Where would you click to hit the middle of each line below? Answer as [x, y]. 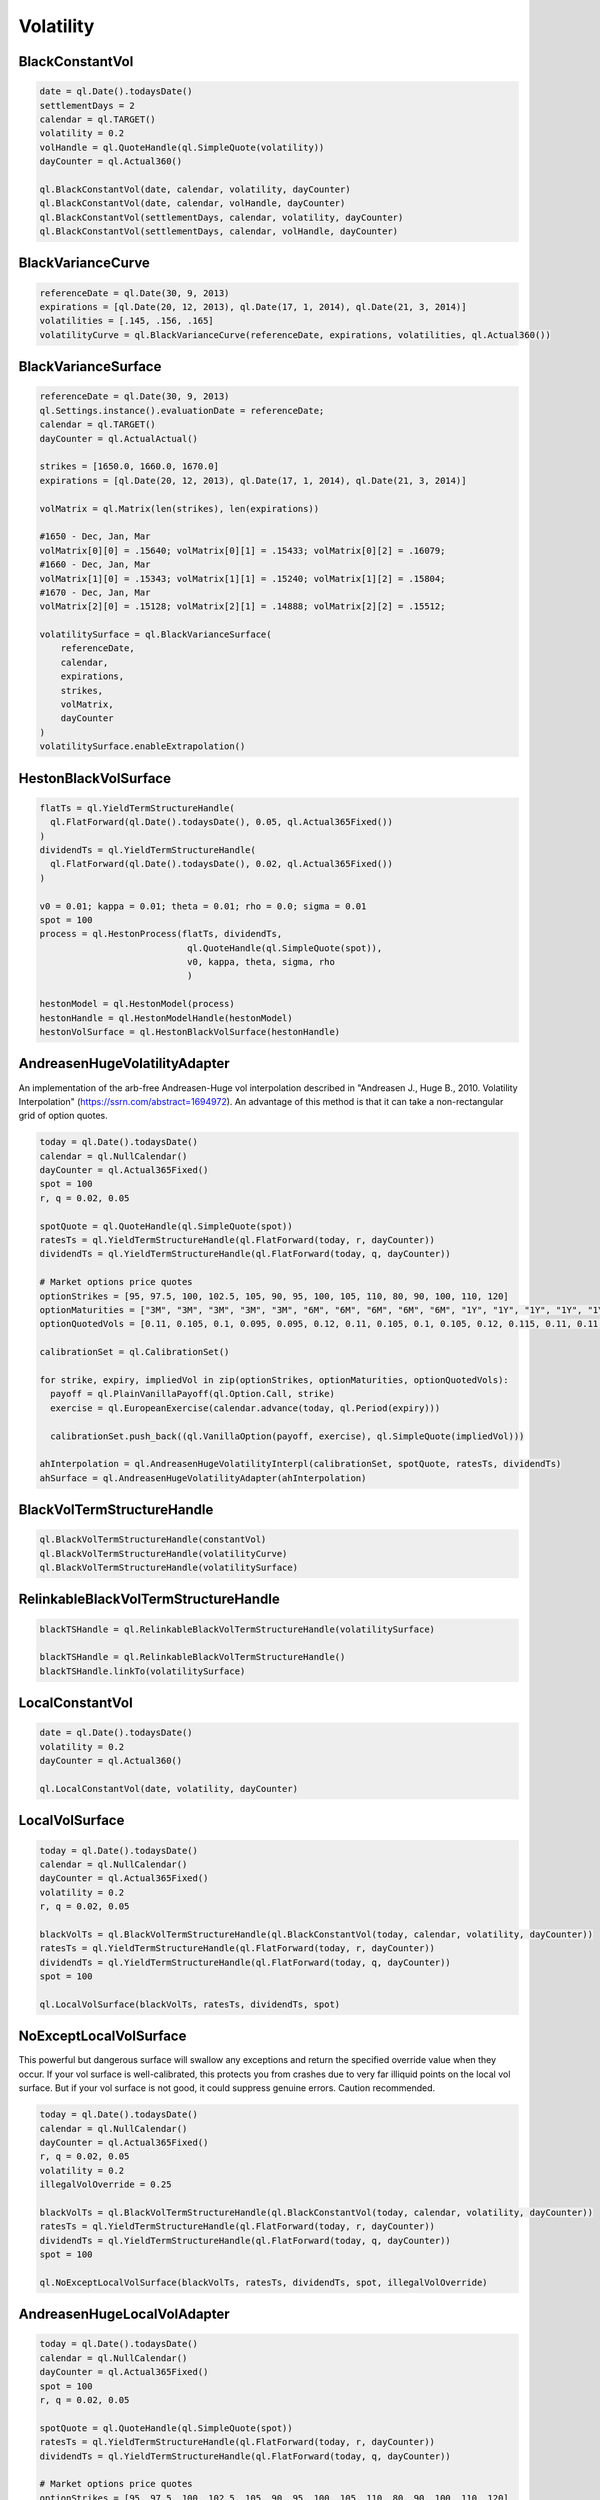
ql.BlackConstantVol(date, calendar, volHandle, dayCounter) [192, 203]
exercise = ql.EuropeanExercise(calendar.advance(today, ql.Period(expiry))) [245, 1408]
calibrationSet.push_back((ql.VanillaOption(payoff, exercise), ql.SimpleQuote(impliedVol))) [287, 1436]
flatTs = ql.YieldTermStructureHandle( [137, 808]
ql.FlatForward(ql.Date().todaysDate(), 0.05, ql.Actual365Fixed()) [222, 822]
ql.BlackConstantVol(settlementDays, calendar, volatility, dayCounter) [221, 217]
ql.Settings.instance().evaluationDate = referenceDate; [182, 410]
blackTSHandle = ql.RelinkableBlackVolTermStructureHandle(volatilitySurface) [237, 1629]
